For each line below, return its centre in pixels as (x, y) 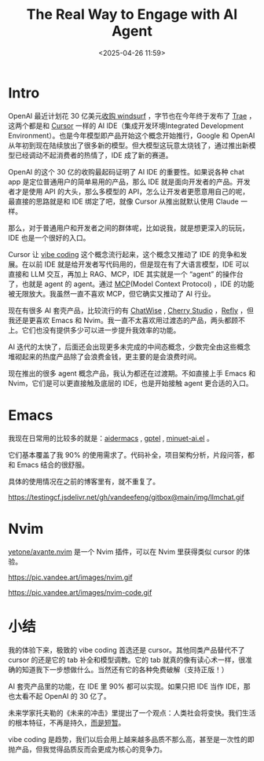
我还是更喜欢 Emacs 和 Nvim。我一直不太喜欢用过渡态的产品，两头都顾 (123, 320)
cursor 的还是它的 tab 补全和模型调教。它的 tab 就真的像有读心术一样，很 (127, 660)
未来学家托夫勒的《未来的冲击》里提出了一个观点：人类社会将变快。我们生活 (132, 712)
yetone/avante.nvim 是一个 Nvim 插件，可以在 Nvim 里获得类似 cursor (121, 551)
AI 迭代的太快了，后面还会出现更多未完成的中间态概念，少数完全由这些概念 (130, 347)
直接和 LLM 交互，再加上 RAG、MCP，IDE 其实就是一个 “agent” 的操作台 (126, 274)
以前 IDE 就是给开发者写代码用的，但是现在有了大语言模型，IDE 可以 (139, 264)
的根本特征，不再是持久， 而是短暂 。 (67, 722)
